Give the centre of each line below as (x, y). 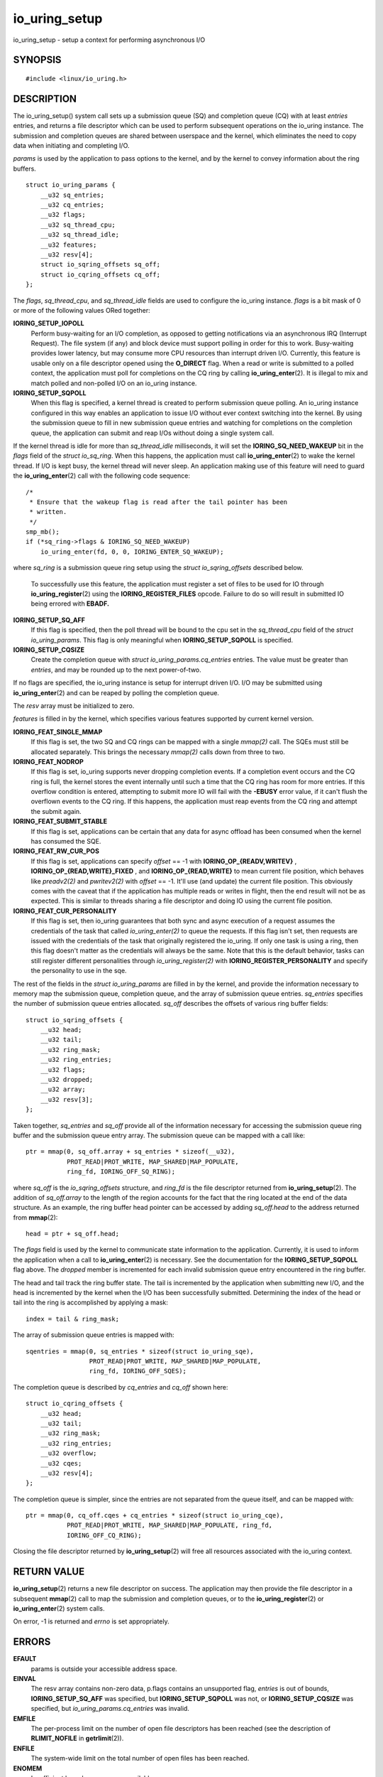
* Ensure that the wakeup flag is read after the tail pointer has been (159, 502)
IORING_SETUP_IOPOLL (49, 323)
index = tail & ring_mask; (73, 1319)
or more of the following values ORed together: (82, 310)
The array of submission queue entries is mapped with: (94, 1335)
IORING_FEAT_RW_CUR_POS (56, 851)
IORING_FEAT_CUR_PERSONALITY (65, 911)
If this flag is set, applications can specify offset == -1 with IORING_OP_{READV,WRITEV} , (164, 861)
